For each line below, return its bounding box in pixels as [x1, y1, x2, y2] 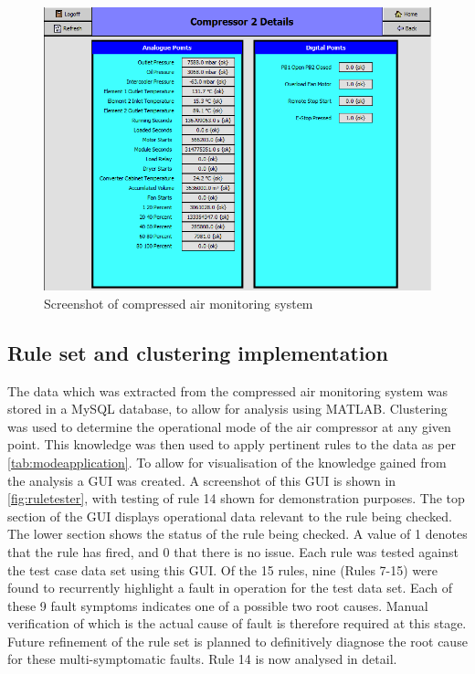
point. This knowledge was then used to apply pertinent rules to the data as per [7, 435, 456, 454]
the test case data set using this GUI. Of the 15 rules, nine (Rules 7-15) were [7, 560, 438, 579]
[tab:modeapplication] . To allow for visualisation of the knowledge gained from [7, 452, 447, 471]
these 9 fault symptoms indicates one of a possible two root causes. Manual [7, 595, 428, 615]
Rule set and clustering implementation [7, 338, 388, 366]
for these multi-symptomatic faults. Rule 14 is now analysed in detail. [7, 649, 397, 669]
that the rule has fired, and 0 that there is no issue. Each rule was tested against [7, 542, 459, 561]
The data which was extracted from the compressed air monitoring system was [7, 381, 449, 400]
